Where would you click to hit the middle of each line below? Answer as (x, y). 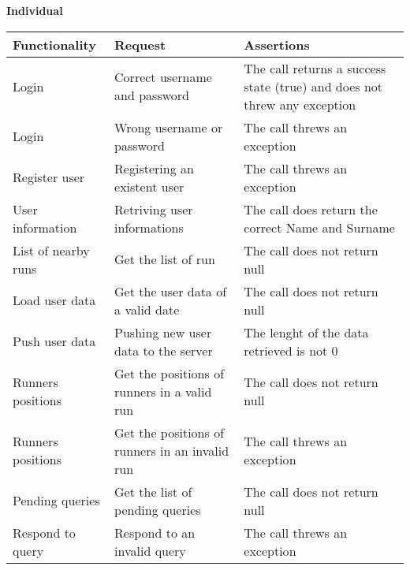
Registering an (154, 168)
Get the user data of (171, 291)
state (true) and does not (313, 86)
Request (140, 44)
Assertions (277, 44)
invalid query (150, 550)
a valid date (147, 309)
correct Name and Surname (319, 227)
